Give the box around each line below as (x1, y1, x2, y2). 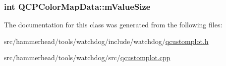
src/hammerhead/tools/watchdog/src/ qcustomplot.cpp (4, 52, 170, 63)
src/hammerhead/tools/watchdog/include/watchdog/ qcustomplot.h (4, 36, 209, 46)
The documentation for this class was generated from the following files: (4, 20, 223, 30)
